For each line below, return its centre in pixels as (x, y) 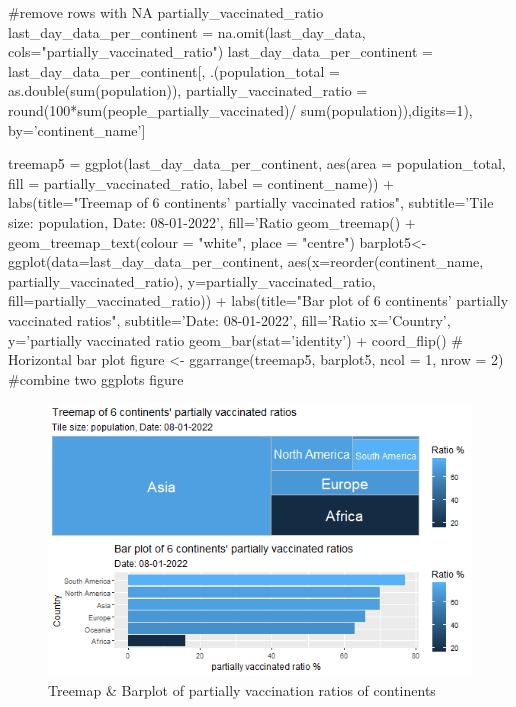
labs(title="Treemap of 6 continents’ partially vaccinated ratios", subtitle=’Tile (251, 202)
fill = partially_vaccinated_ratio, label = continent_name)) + (201, 182)
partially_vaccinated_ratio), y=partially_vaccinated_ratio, (192, 280)
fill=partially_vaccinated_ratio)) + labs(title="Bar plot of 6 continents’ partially (258, 300)
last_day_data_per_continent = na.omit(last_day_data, (187, 31)
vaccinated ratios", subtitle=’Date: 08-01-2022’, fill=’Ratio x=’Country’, (229, 319)
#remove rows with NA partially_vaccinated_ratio (166, 12)
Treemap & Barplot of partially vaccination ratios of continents (242, 689)
